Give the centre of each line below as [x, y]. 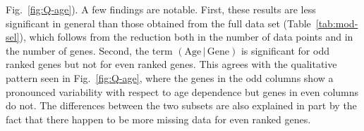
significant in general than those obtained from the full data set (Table [158, 23]
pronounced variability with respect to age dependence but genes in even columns [182, 91]
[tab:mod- [337, 23]
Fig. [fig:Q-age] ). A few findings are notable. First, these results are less [161, 9]
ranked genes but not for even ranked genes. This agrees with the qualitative [171, 64]
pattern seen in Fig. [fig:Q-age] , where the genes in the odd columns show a [170, 77]
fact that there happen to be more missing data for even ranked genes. [158, 119]
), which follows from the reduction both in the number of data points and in [186, 37]
